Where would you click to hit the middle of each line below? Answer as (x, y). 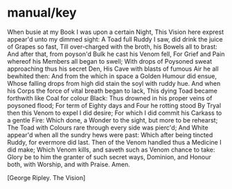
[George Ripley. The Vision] (46, 177)
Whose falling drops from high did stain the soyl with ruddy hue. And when (114, 83)
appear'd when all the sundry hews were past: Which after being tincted (110, 135)
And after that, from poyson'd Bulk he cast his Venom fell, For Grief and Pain (116, 54)
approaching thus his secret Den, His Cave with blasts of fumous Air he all (113, 69)
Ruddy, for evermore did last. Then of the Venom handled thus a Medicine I (114, 142)
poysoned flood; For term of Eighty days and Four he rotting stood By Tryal (114, 105)
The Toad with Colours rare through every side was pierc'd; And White (108, 127)
